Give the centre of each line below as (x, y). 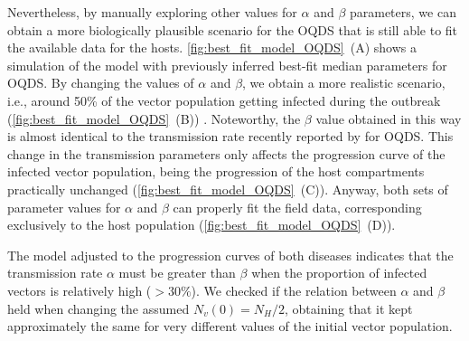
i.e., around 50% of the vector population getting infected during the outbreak (224, 100)
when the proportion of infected (339, 273)
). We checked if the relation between (294, 290)
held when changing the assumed (98, 308)
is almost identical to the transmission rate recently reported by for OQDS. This (230, 136)
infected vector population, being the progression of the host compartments (216, 171)
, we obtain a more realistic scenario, (344, 83)
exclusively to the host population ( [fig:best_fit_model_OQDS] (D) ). (202, 225)
